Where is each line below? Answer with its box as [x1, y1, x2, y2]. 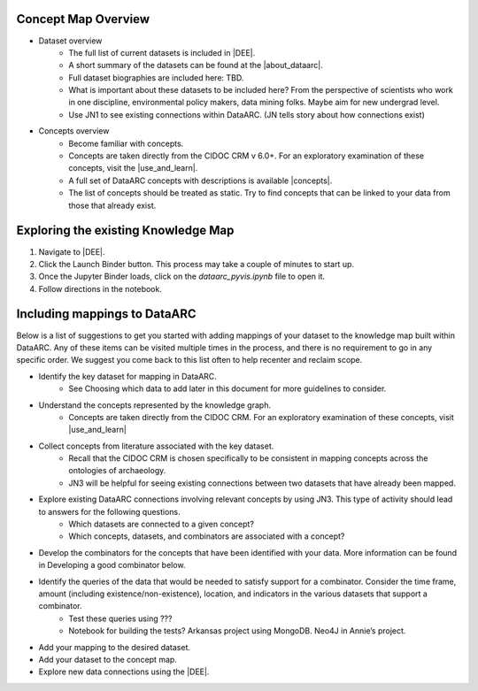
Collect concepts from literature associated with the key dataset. [38, 441, 274, 451]
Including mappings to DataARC [16, 306, 197, 322]
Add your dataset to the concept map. [38, 654, 177, 664]
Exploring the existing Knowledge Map [16, 223, 235, 238]
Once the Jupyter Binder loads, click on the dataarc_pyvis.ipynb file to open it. [38, 271, 326, 282]
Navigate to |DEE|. [38, 246, 105, 257]
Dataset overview [38, 35, 103, 46]
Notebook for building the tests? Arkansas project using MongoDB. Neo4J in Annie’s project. [68, 626, 406, 636]
